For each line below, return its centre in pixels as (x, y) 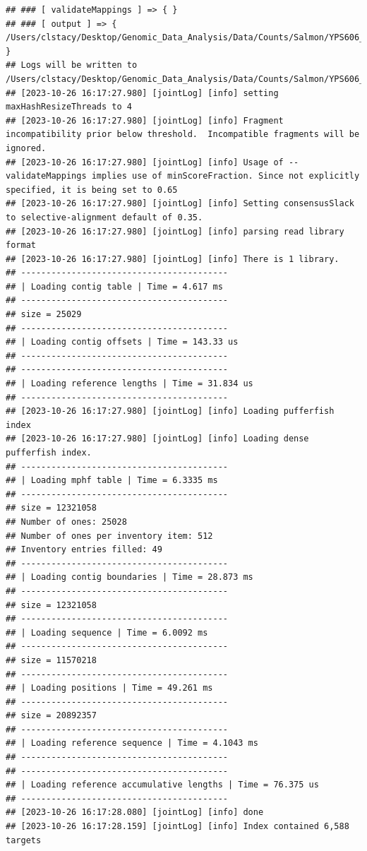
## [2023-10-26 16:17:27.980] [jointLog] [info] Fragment (145, 120)
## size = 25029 (44, 315)
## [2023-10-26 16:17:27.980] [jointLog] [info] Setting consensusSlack (180, 204)
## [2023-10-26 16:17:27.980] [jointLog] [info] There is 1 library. (173, 259)
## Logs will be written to (72, 65)
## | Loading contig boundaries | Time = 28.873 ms (130, 577)
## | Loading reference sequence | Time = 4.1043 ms (132, 743)
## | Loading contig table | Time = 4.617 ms (114, 286)
